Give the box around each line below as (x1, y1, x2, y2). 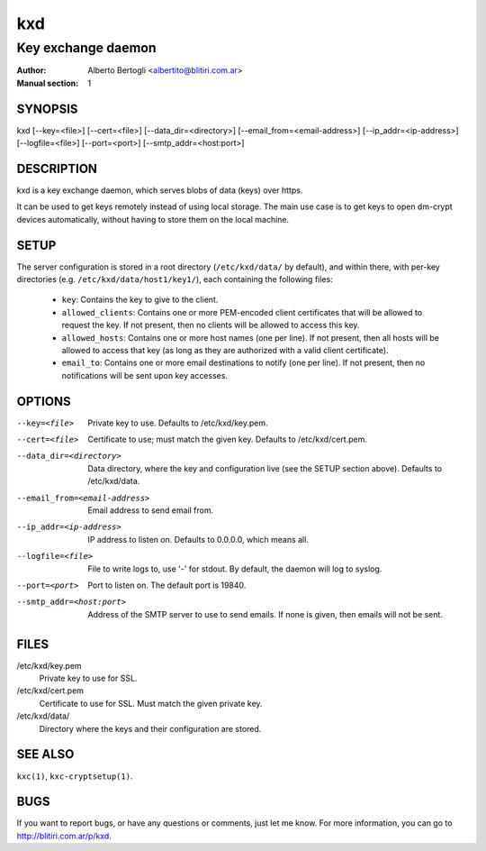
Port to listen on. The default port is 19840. (87, 580, 247, 590)
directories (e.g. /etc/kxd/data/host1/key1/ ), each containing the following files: (16, 274, 333, 285)
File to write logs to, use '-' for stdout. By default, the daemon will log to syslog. (87, 563, 382, 574)
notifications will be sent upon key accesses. (61, 370, 229, 380)
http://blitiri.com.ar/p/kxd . (16, 830, 112, 841)
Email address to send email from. (87, 505, 214, 516)
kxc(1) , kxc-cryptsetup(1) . (16, 771, 133, 782)
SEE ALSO (16, 746, 75, 762)
